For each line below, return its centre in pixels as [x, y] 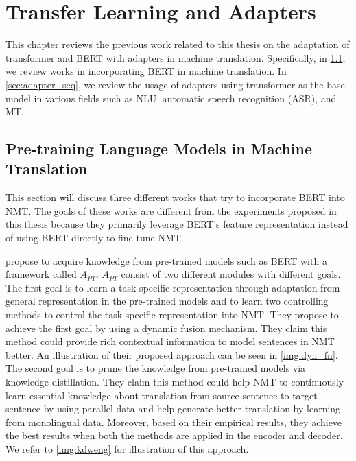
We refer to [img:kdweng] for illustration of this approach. [127, 448]
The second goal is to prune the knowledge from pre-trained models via [156, 368]
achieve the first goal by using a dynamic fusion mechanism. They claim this [166, 328]
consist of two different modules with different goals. [231, 274]
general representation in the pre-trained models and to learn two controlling [167, 301]
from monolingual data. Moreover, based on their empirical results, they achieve [174, 422]
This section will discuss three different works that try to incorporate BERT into [175, 197]
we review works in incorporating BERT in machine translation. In [146, 71]
